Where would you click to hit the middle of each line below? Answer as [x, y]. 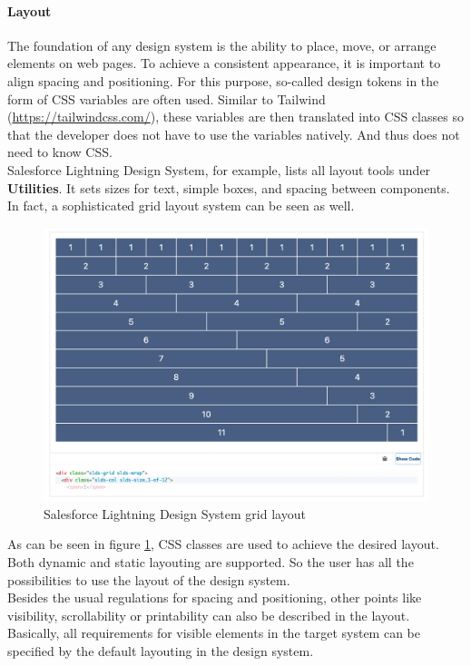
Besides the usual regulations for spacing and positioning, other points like [215, 597]
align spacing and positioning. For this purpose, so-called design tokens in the [223, 80]
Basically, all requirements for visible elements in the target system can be [214, 633]
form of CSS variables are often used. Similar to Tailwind [167, 98]
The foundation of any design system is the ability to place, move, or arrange [222, 45]
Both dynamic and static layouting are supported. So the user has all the [211, 561]
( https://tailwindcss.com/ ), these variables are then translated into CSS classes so [235, 117]
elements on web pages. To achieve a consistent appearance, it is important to [224, 63]
